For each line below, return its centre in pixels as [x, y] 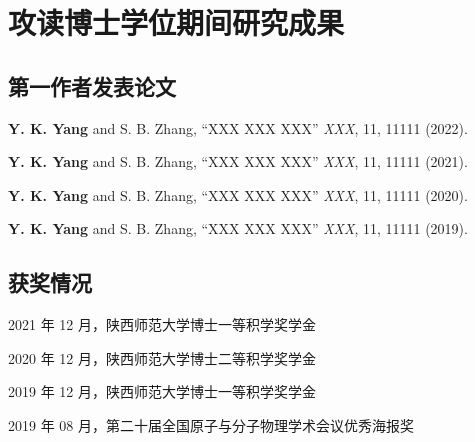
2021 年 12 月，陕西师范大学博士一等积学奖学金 [162, 324]
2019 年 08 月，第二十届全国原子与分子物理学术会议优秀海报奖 [211, 424]
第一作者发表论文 [92, 85]
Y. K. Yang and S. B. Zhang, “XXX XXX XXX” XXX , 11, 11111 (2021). [238, 161]
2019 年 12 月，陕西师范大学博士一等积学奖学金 [162, 391]
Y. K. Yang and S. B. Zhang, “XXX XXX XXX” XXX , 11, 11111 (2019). [238, 228]
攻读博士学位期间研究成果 [176, 22]
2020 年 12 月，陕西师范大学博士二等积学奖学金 [162, 357]
